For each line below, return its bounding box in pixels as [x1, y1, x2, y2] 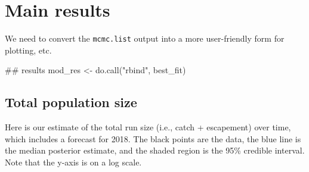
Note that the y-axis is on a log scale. [5, 155, 142, 168]
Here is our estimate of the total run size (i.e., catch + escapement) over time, [5, 121, 291, 133]
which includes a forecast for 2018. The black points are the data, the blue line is [5, 132, 301, 145]
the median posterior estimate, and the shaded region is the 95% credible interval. [5, 144, 305, 157]
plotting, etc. [5, 43, 52, 56]
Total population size [5, 93, 137, 111]
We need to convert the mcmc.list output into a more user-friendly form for [5, 32, 285, 45]
